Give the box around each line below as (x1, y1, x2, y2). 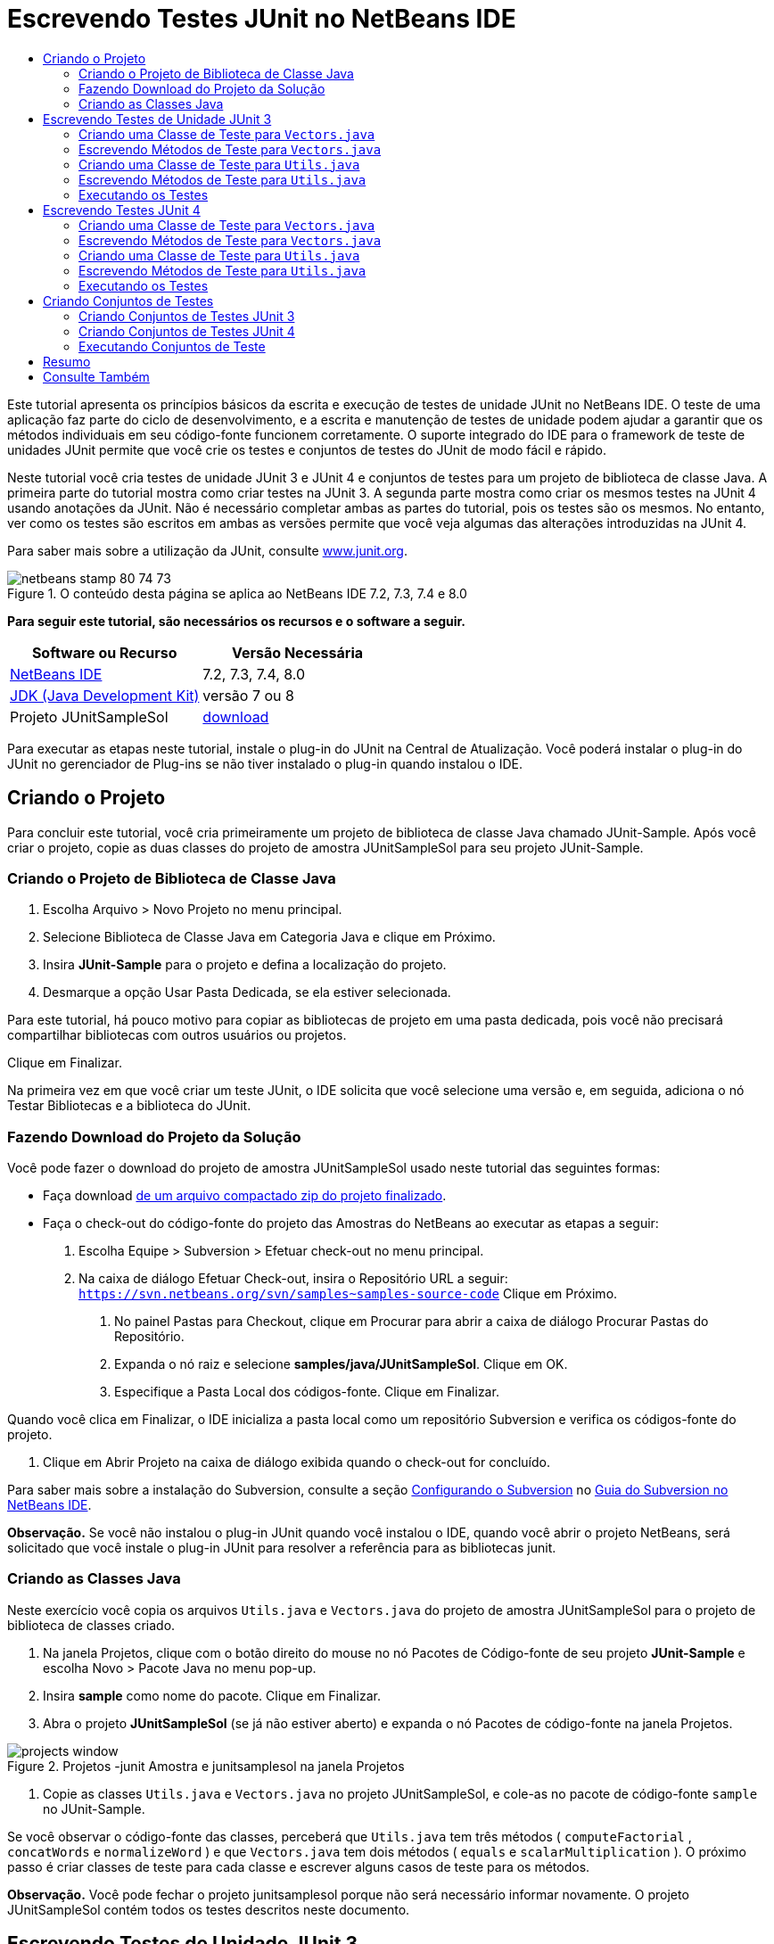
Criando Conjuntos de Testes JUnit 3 (78, 308, 295, 324)
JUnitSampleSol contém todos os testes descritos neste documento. (7, 1901, 410, 1917)
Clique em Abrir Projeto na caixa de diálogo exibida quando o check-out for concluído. (43, 1454, 551, 1470)
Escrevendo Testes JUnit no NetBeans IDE (7, 4, 516, 34)
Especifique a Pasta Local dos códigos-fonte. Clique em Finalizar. (114, 1384, 499, 1400)
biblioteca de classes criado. (7, 1617, 176, 1633)
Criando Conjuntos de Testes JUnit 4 (78, 323, 295, 339)
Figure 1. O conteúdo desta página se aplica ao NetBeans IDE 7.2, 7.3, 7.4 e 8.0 (7, 585, 467, 601)
